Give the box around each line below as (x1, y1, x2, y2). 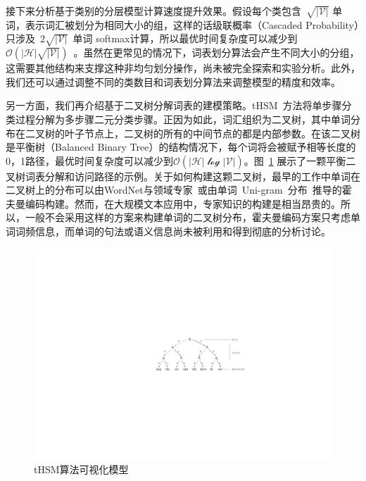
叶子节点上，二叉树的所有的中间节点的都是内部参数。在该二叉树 (64, 125, 360, 140)
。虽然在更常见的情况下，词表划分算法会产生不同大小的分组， (73, 45, 360, 60)
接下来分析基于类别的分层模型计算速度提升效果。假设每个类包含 (6, 4, 301, 18)
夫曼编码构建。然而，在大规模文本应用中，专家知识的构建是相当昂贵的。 (6, 196, 341, 211)
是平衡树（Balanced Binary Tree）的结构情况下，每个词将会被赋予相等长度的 (6, 139, 356, 154)
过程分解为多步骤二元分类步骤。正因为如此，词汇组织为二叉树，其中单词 (15, 111, 351, 126)
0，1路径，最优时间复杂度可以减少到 (6, 153, 173, 168)
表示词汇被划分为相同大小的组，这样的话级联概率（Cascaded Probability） (25, 17, 359, 32)
